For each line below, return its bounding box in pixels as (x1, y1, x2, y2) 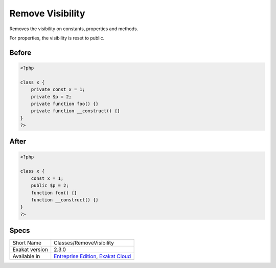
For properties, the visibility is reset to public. (9, 35, 105, 41)
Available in (12, 253, 40, 260)
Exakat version (12, 246, 48, 253)
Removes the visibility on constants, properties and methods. (9, 26, 139, 32)
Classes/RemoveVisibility (54, 239, 114, 246)
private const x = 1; (31, 87, 85, 92)
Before (9, 48, 32, 57)
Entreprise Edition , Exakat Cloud (54, 253, 131, 260)
